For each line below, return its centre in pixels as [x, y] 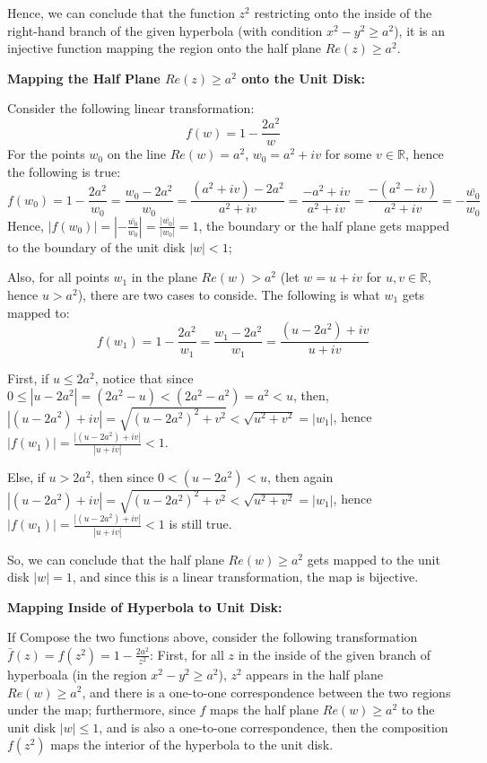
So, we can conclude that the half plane [116, 559]
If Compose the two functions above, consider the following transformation [213, 637]
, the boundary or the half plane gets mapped [324, 225]
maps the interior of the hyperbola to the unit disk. [192, 745]
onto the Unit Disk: [303, 78]
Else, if [26, 477]
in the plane [164, 277]
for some [348, 154]
